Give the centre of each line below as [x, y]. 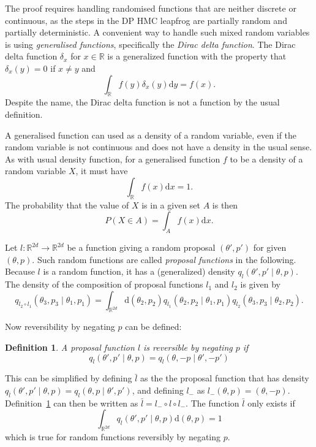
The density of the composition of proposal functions [104, 284]
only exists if [271, 403]
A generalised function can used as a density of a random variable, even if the [151, 135]
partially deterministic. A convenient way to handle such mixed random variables [157, 32]
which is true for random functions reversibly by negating [113, 437]
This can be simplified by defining [69, 378]
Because [20, 271]
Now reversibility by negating [60, 327]
